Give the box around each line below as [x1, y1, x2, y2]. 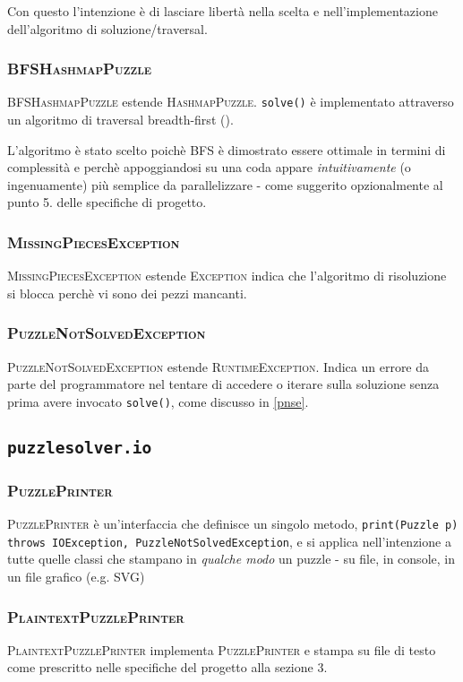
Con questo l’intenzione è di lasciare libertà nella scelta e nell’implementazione [7, 2, 438, 20]
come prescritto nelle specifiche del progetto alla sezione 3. [7, 658, 328, 677]
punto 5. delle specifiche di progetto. [7, 193, 207, 212]
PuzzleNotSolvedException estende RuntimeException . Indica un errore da [7, 357, 430, 376]
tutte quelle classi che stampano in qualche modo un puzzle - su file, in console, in [7, 549, 455, 568]
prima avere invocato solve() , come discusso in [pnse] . [7, 392, 309, 410]
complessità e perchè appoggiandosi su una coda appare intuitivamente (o [7, 158, 411, 177]
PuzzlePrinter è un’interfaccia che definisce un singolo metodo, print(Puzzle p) [7, 514, 459, 533]
